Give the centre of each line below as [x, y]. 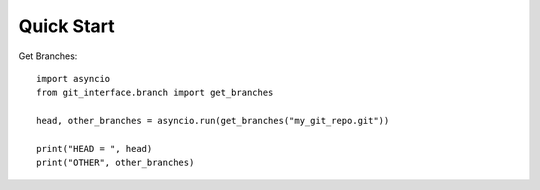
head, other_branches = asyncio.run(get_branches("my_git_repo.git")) [213, 121]
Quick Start [66, 26]
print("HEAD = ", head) [94, 148]
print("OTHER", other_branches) [115, 163]
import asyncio [73, 78]
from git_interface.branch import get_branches [155, 93]
